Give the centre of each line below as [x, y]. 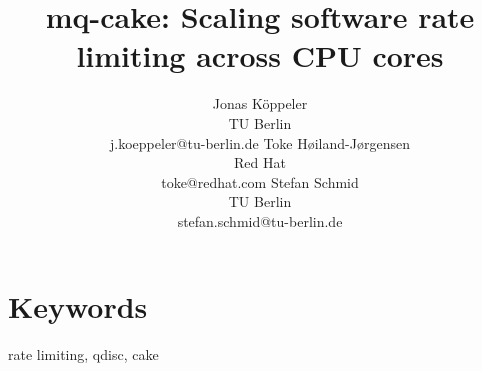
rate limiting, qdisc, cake [83, 354]
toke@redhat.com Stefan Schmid [260, 181]
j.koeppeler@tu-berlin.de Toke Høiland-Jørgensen [260, 142]
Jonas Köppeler [260, 103]
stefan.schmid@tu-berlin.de [260, 220]
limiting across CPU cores [260, 55]
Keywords [78, 306]
